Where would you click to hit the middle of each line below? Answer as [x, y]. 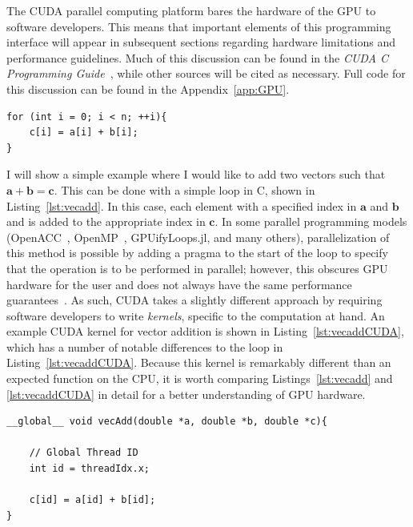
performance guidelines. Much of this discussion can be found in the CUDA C [197, 57]
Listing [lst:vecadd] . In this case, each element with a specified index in [182, 205]
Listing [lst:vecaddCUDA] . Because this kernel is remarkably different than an [199, 362]
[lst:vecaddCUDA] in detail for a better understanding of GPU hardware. [186, 394]
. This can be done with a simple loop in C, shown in [184, 189]
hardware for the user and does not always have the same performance [179, 284]
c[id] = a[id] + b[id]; [92, 500]
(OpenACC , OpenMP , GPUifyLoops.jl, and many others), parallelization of [198, 237]
